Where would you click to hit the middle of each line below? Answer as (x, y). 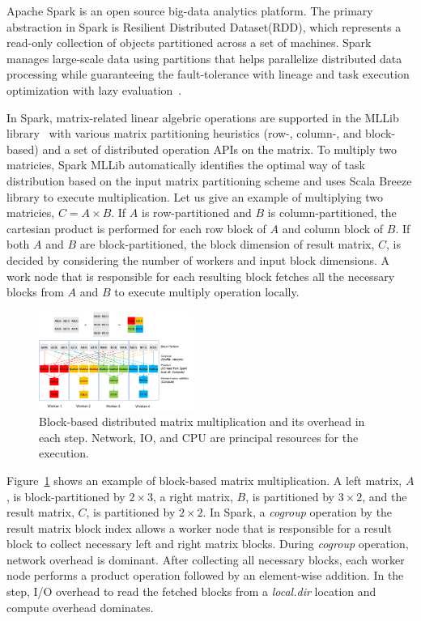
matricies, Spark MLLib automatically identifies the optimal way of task (186, 165)
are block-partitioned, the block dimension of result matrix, (227, 244)
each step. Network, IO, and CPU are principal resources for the (199, 437)
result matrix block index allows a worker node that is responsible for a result (199, 527)
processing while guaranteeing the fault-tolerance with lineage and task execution (208, 74)
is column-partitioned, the (332, 213)
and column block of (333, 228)
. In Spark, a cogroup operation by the (298, 512)
